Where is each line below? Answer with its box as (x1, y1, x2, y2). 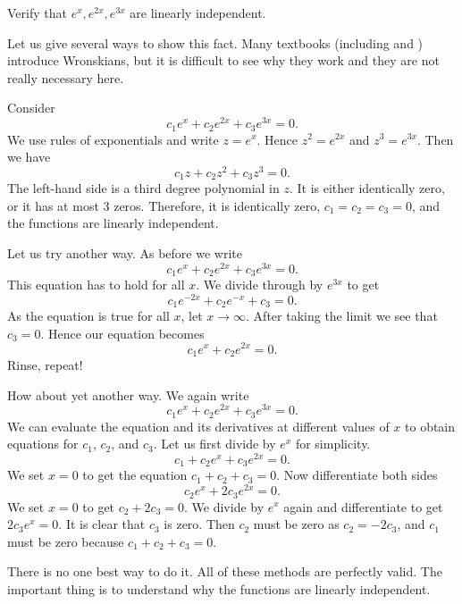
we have (7, 147, 51, 166)
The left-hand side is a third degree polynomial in (7, 179, 280, 197)
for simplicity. (295, 434, 371, 453)
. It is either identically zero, (289, 179, 445, 197)
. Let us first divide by (153, 434, 276, 453)
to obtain (405, 416, 456, 435)
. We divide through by (196, 275, 323, 294)
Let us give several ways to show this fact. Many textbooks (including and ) (7, 33, 424, 52)
